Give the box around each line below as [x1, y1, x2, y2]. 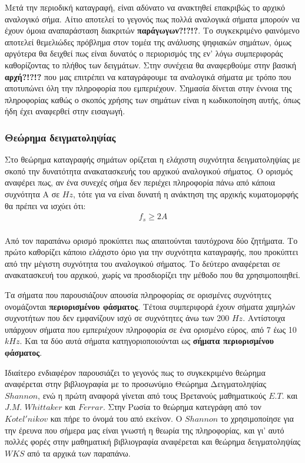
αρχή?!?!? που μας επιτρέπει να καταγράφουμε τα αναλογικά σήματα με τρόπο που [5, 70, 291, 82]
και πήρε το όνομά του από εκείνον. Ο [50, 412, 183, 424]
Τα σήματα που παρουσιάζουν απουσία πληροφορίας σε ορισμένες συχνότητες [5, 289, 271, 301]
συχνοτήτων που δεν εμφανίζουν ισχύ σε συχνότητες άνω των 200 [5, 312, 230, 324]
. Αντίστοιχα [243, 312, 286, 324]
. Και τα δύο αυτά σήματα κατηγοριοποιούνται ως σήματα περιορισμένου [19, 335, 274, 347]
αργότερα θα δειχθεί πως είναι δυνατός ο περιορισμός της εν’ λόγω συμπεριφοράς [5, 47, 283, 59]
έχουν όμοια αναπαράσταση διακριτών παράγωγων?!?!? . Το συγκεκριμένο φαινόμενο [5, 24, 300, 37]
